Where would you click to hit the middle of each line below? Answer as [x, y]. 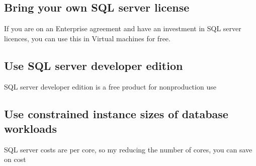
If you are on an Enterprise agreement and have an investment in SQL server [123, 28]
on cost [15, 159]
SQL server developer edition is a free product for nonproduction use [110, 86]
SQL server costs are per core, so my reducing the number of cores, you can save [128, 149]
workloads [31, 128]
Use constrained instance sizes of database [116, 113]
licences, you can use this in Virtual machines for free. [87, 38]
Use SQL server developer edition [94, 65]
